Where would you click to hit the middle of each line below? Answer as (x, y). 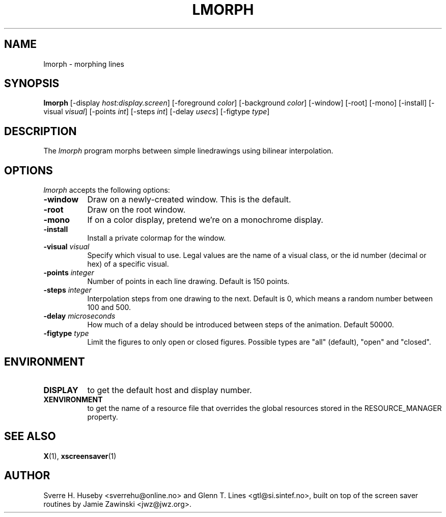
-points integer (69, 273)
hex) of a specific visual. (128, 264)
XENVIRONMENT (73, 399)
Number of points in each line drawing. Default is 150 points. (188, 281)
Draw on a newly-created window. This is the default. (189, 200)
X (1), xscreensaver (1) (80, 456)
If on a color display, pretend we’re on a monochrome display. (205, 220)
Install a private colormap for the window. (157, 238)
